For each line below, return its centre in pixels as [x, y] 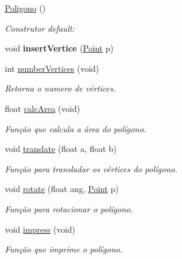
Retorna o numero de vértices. [60, 88]
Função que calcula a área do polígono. [76, 128]
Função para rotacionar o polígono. [69, 208]
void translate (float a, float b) [61, 149]
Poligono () [25, 8]
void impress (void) [40, 229]
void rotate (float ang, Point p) [62, 189]
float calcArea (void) [43, 108]
